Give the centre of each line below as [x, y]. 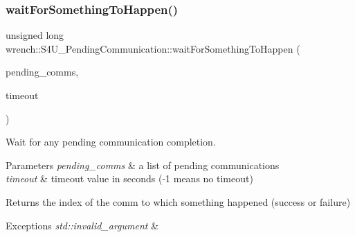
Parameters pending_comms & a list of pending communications [143, 165]
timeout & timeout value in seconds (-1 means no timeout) [129, 178]
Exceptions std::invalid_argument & [82, 225]
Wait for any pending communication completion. [111, 142]
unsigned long [35, 35]
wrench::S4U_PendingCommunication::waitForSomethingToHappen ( [153, 48]
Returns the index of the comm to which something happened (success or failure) [178, 201]
